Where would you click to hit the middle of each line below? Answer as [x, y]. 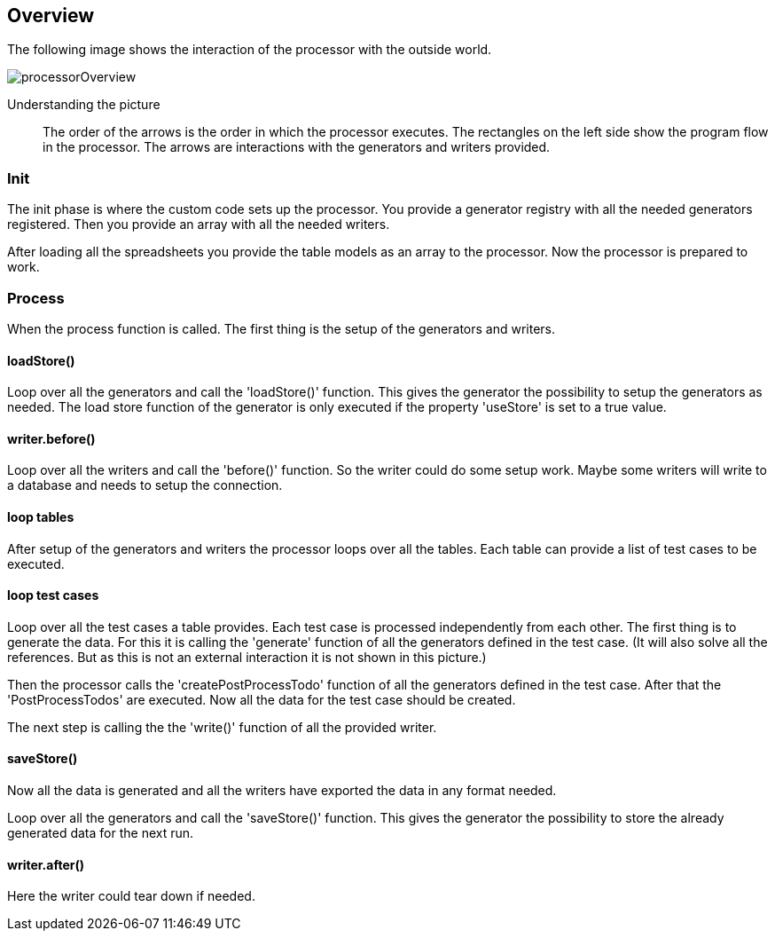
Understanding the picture [84, 105]
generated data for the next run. [101, 833]
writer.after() [46, 864]
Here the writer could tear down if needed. [131, 896]
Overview [51, 16]
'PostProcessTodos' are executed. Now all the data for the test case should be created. [262, 699]
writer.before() [51, 438]
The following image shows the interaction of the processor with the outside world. [250, 50]
